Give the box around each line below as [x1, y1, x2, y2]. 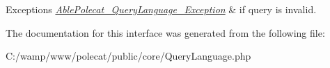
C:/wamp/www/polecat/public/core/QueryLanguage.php [6, 49, 251, 63]
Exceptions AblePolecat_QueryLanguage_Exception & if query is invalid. [6, 2, 317, 16]
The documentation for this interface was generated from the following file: [6, 25, 325, 40]
